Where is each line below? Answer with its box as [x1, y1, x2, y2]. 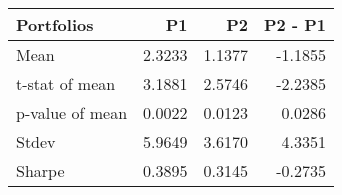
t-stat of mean [16, 72, 116, 95]
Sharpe [16, 159, 65, 182]
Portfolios [16, 13, 94, 36]
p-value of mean [16, 101, 128, 124]
